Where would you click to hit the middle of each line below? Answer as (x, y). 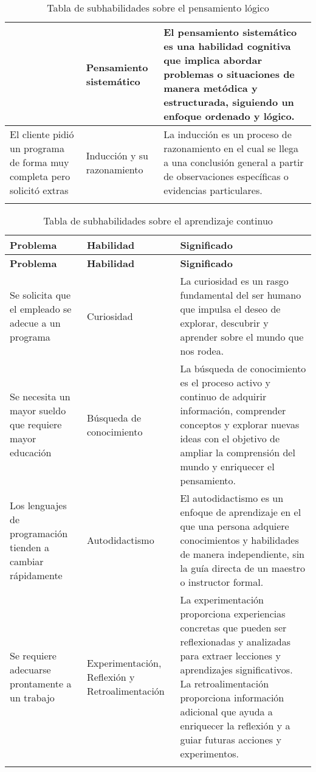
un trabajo (32, 697)
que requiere (36, 424)
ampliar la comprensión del (238, 452)
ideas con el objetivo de (230, 438)
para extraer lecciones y (230, 656)
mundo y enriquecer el (227, 466)
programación (39, 533)
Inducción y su (117, 155)
